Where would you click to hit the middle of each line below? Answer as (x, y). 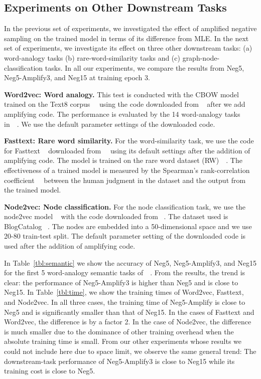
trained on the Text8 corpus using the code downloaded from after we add (125, 104)
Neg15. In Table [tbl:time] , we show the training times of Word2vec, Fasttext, (124, 292)
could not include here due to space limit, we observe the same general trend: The (130, 351)
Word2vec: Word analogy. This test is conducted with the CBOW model (121, 94)
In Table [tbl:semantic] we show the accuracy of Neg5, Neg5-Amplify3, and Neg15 (130, 262)
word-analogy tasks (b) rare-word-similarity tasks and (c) (92, 57)
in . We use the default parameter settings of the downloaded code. (110, 124)
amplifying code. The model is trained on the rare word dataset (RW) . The (123, 160)
